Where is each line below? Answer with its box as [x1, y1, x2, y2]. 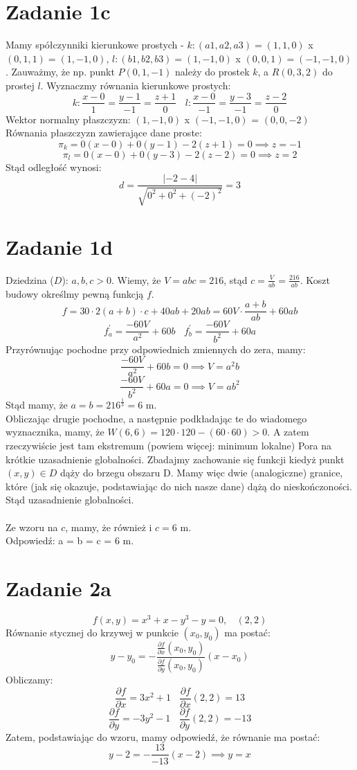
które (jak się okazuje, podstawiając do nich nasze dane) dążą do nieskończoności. [6, 478, 352, 493]
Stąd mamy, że [6, 397, 68, 412]
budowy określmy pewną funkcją [6, 286, 144, 301]
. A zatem [267, 424, 309, 439]
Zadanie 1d [6, 232, 113, 260]
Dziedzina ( [6, 272, 54, 287]
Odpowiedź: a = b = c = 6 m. [6, 533, 134, 548]
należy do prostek [175, 64, 250, 79]
